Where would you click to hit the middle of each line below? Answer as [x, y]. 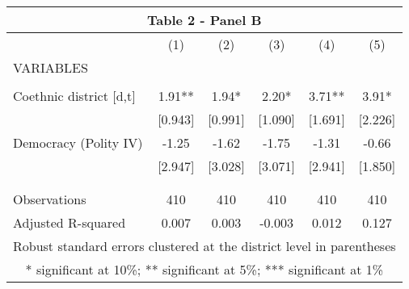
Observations [50, 199]
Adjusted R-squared [70, 222]
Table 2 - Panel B [204, 20]
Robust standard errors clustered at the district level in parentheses [204, 246]
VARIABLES [51, 67]
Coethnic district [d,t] [74, 96]
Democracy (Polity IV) [78, 142]
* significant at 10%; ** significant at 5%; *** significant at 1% [204, 269]
